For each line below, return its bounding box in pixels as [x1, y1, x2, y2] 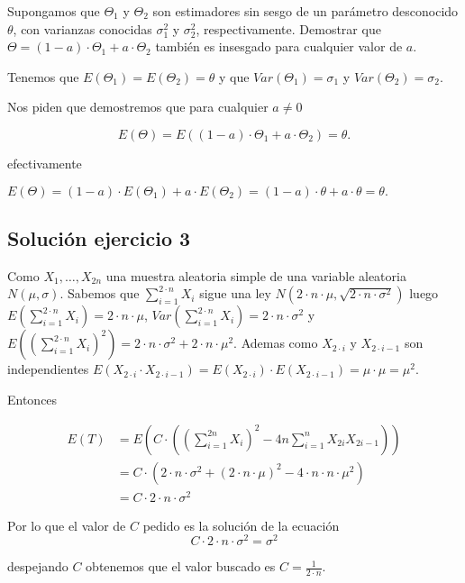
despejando [7, 557, 68, 576]
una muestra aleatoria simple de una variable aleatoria [105, 266, 406, 285]
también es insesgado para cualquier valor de [155, 37, 403, 56]
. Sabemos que [59, 284, 140, 303]
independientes [7, 360, 89, 378]
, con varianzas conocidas [13, 19, 152, 38]
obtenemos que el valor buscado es [86, 557, 276, 576]
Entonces [7, 389, 58, 408]
